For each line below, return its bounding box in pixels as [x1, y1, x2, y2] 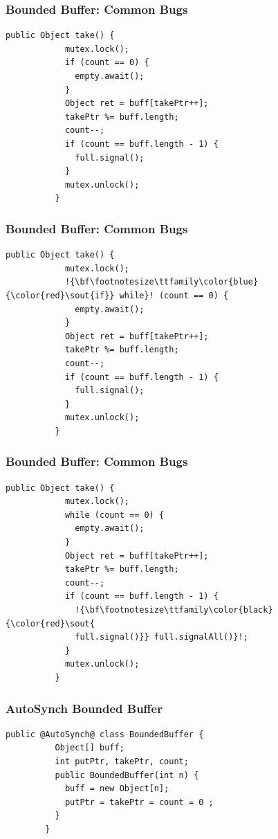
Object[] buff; [55, 743, 124, 753]
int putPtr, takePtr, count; [55, 757, 189, 766]
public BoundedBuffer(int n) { [55, 770, 199, 780]
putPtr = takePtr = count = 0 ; [64, 797, 214, 807]
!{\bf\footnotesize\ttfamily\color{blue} [64, 277, 259, 287]
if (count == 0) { [64, 57, 149, 68]
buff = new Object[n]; [64, 784, 169, 794]
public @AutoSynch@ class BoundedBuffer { [6, 729, 204, 739]
